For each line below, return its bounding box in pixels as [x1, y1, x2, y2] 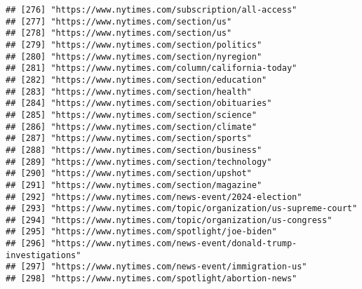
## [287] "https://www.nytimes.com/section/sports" [6, 133, 252, 144]
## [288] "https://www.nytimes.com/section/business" [6, 144, 262, 155]
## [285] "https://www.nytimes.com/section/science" [6, 109, 257, 120]
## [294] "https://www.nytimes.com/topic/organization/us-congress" [6, 215, 333, 225]
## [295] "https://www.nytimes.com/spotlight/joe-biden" [6, 227, 277, 237]
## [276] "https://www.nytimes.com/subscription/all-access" [6, 5, 297, 15]
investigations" [6, 250, 81, 260]
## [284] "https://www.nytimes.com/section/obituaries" [6, 98, 272, 109]
